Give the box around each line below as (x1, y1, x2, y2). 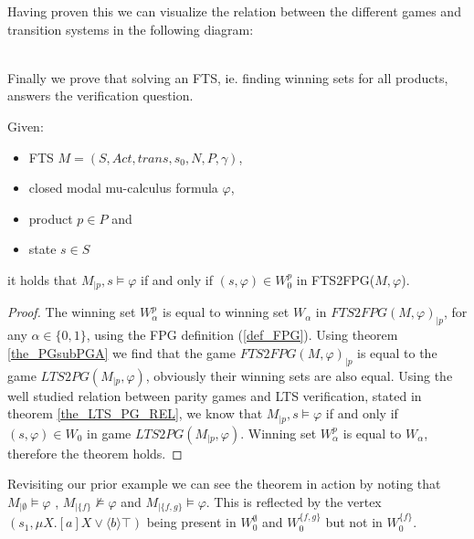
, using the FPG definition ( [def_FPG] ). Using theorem (86, 325, 398, 344)
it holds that (7, 269, 78, 289)
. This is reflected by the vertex (205, 491, 382, 511)
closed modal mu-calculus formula (28, 178, 218, 197)
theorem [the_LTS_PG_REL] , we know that (7, 404, 263, 423)
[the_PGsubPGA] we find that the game (7, 343, 236, 362)
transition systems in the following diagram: (7, 19, 254, 38)
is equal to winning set (163, 302, 290, 322)
